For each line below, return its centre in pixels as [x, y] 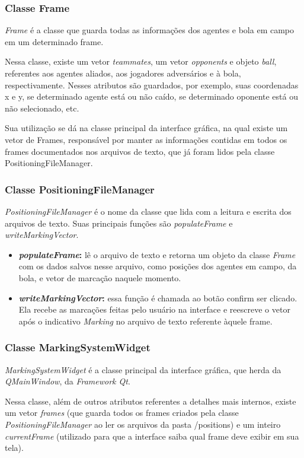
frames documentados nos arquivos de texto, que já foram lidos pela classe [140, 151]
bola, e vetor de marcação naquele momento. [100, 277]
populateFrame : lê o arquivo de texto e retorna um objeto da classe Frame [157, 254]
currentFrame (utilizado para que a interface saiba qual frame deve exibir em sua [152, 436]
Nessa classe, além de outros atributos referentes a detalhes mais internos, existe [151, 401]
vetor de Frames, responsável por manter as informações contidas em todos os [146, 139]
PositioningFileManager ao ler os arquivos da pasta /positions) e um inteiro [143, 424]
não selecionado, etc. [42, 108]
